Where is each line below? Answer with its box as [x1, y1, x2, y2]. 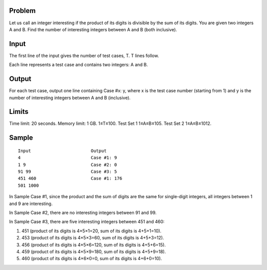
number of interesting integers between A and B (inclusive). [9, 95, 131, 101]
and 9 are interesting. [9, 201, 53, 207]
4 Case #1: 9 [18, 155, 117, 161]
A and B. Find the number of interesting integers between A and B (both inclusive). [9, 26, 178, 32]
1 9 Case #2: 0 [18, 162, 117, 167]
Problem [9, 6, 36, 15]
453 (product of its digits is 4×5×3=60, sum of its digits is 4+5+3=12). [21, 235, 164, 241]
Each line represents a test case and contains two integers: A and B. [9, 62, 148, 68]
